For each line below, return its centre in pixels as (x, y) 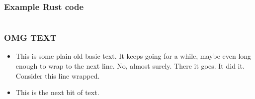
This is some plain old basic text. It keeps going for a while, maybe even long (133, 56)
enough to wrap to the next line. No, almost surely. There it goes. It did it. (130, 66)
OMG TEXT (30, 38)
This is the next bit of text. (57, 92)
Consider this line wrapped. (58, 75)
